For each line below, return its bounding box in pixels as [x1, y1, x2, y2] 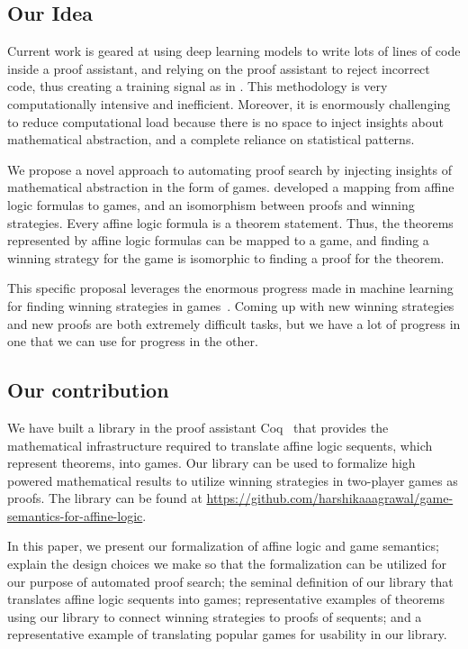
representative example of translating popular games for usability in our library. [7, 625, 447, 644]
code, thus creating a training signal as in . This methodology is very [7, 77, 388, 96]
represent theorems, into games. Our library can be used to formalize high [7, 453, 416, 472]
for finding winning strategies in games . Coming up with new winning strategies [7, 296, 454, 315]
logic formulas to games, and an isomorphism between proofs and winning [7, 195, 415, 214]
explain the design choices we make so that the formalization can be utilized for [7, 554, 446, 573]
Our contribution [7, 376, 169, 404]
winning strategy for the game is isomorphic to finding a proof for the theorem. [7, 248, 445, 267]
